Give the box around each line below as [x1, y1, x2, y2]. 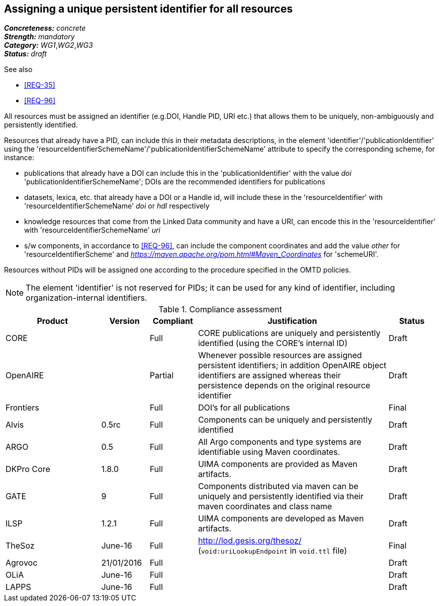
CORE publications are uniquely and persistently [198, 328, 381, 339]
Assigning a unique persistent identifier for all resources [4, 3, 293, 15]
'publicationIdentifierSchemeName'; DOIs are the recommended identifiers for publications [24, 177, 325, 186]
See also [4, 65, 33, 74]
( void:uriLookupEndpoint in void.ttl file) [198, 546, 347, 556]
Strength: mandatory [4, 32, 75, 41]
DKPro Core [6, 464, 50, 475]
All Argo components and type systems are [198, 437, 362, 447]
